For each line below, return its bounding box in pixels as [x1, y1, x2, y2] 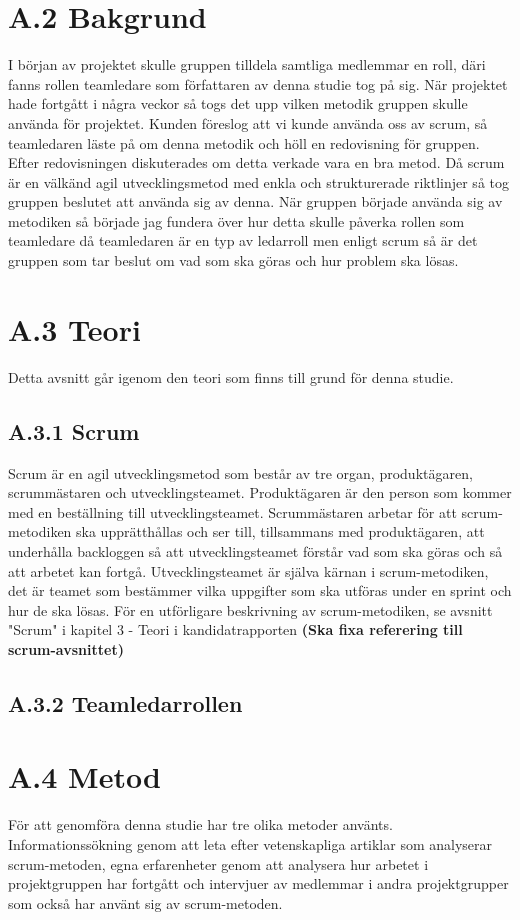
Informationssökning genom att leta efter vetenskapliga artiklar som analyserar [8, 834, 493, 855]
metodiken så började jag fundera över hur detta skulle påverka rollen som [8, 210, 465, 231]
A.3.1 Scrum [8, 415, 140, 446]
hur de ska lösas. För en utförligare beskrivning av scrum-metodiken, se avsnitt [8, 599, 493, 620]
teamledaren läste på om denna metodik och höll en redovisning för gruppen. [8, 132, 480, 153]
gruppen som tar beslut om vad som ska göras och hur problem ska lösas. [8, 250, 459, 271]
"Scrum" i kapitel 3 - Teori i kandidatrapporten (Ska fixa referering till [8, 619, 463, 640]
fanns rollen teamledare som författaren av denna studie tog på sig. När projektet [8, 73, 508, 94]
